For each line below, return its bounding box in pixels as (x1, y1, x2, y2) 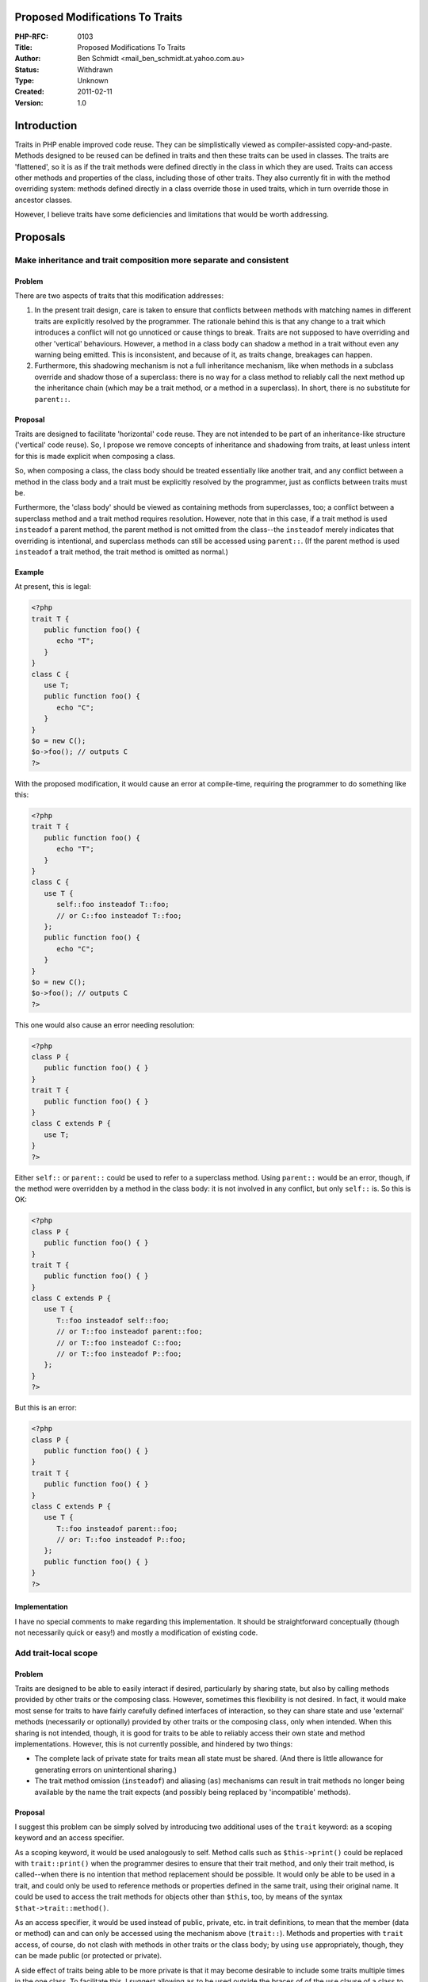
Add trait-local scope (14, 1647, 98, 1659)
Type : (14, 76, 35, 86)
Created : (14, 87, 45, 97)
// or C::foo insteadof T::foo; (56, 911, 182, 920)
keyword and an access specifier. (14, 1833, 124, 1842)
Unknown (77, 76, 109, 86)
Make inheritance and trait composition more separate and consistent (14, 254, 289, 266)
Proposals (14, 230, 67, 243)
